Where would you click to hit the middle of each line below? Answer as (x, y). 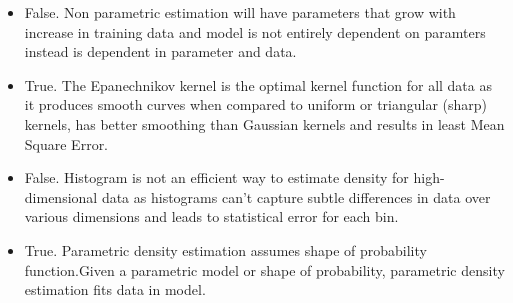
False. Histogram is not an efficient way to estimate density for (216, 177)
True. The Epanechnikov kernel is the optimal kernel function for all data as (258, 84)
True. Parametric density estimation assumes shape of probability (225, 249)
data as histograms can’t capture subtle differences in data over (296, 196)
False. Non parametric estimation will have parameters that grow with (240, 12)
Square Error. (66, 143)
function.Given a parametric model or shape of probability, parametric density (264, 269)
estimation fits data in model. (115, 289)
